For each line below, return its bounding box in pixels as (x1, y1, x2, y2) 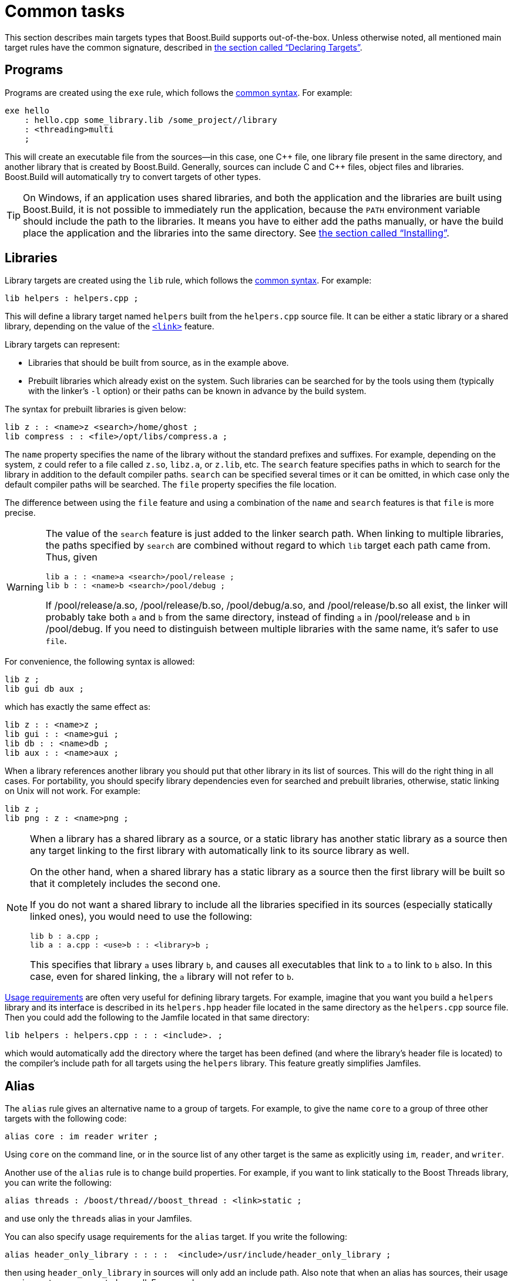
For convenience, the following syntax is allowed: (5, 656, 195, 667)
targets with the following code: (5, 1113, 127, 1124)
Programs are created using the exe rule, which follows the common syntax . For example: (5, 87, 352, 98)
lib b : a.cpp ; (30, 932, 99, 941)
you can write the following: (5, 1177, 112, 1188)
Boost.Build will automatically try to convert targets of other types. (5, 171, 261, 182)
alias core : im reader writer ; (5, 1132, 159, 1142)
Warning (6, 581, 43, 593)
